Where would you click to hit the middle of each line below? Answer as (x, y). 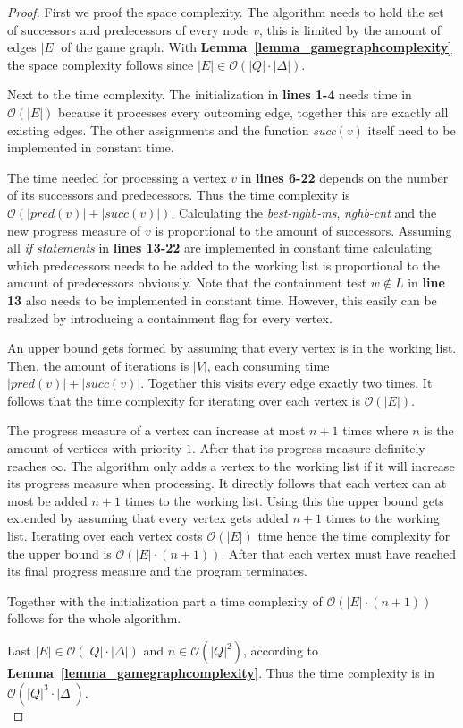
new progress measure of (74, 230)
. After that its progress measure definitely (309, 448)
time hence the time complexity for (354, 536)
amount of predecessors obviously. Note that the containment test (187, 283)
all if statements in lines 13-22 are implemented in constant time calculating (220, 248)
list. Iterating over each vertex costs (105, 536)
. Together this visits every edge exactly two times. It (286, 383)
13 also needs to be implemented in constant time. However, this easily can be (222, 300)
